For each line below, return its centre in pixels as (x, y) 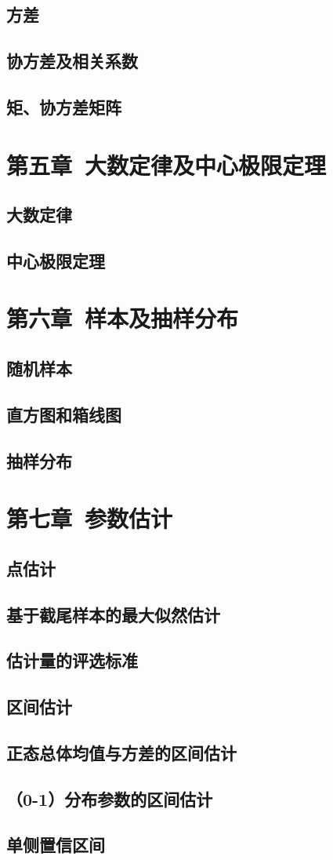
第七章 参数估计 (90, 518)
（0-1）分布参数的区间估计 (110, 798)
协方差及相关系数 (72, 61)
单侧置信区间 (56, 845)
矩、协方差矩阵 (64, 106)
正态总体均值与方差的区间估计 (121, 752)
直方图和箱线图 (64, 414)
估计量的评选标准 (72, 660)
